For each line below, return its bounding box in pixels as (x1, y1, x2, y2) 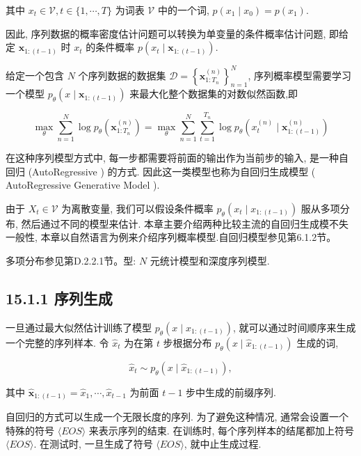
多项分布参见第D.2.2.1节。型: (6, 253, 136, 267)
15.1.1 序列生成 (6, 287, 113, 308)
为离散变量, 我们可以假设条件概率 (61, 201, 214, 215)
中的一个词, (157, 3, 209, 17)
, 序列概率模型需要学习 (248, 68, 351, 82)
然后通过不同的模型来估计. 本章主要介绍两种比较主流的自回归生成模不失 (21, 216, 349, 230)
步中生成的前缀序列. (186, 384, 276, 399)
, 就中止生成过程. (184, 437, 262, 451)
